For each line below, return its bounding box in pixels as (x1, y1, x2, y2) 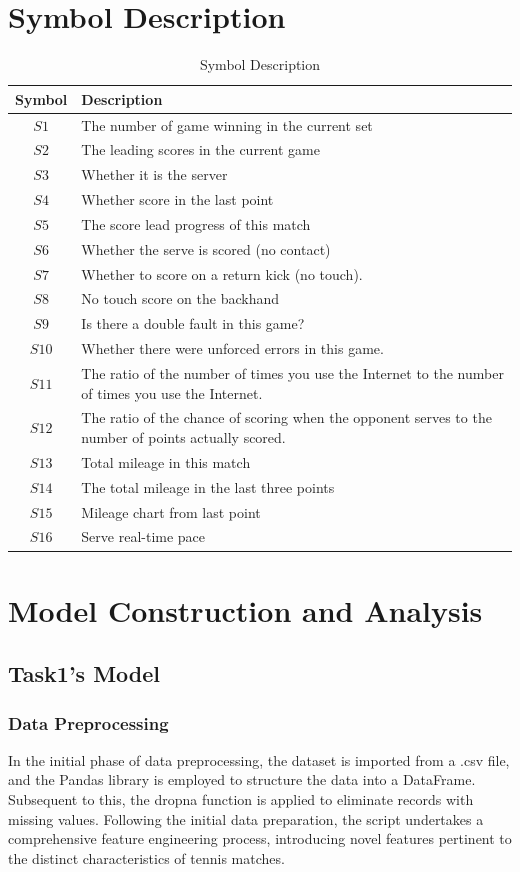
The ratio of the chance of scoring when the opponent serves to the (81, 407, 492, 428)
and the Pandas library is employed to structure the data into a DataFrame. (8, 769, 476, 790)
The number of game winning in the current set (81, 114, 373, 135)
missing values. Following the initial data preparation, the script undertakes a (8, 808, 484, 829)
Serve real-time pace (81, 526, 206, 547)
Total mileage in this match (81, 451, 251, 472)
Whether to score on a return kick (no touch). (81, 263, 363, 284)
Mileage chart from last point (81, 501, 261, 522)
